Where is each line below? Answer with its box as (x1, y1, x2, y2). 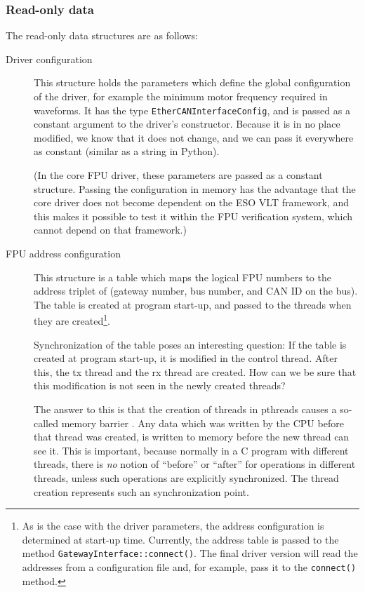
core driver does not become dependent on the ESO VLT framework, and (34, 195, 350, 210)
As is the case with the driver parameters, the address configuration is (22, 518, 324, 533)
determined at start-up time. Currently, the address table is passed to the (22, 532, 339, 546)
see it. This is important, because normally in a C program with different (34, 443, 349, 457)
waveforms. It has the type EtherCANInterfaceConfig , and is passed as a (34, 102, 350, 117)
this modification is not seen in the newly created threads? (34, 378, 286, 393)
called (34, 415, 58, 430)
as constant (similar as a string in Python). (34, 144, 220, 159)
